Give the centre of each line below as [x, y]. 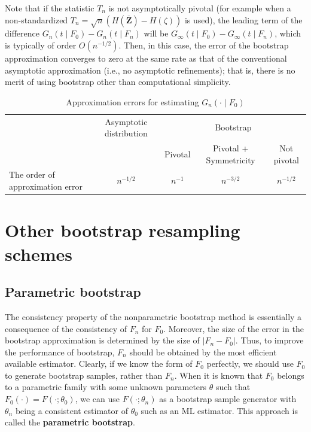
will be [156, 33]
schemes [39, 253]
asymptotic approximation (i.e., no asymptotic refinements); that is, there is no [150, 70]
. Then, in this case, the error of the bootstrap [204, 45]
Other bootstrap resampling [123, 230]
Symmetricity [231, 159]
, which [288, 33]
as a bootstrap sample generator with [228, 399]
